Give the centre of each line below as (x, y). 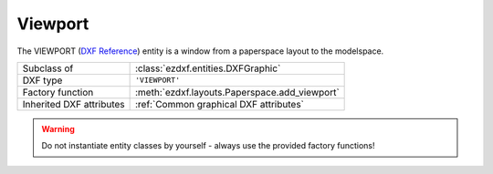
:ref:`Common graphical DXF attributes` (220, 104)
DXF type (42, 80)
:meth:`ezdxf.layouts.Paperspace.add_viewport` (237, 92)
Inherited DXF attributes (73, 104)
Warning (58, 128)
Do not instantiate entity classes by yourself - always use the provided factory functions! (208, 146)
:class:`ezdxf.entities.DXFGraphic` (208, 68)
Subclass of (48, 68)
